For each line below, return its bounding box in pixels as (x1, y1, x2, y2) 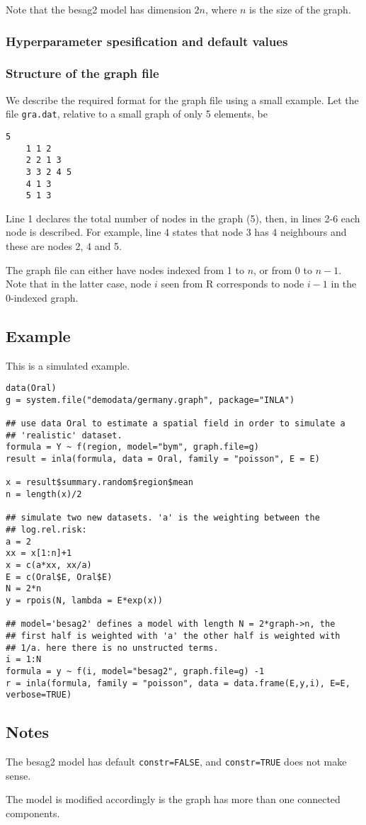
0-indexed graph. (6, 290, 79, 305)
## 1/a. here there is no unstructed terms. (6, 642, 219, 653)
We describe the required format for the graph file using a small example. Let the (6, 92, 359, 107)
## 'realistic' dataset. (6, 430, 122, 440)
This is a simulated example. (6, 358, 130, 372)
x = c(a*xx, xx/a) (6, 560, 92, 571)
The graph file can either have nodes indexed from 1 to (6, 262, 244, 277)
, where (205, 2, 237, 16)
